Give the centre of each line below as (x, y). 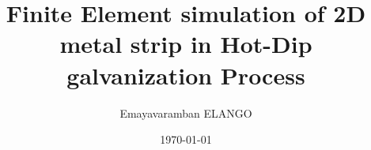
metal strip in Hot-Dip (186, 44)
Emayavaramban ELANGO (186, 112)
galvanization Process (186, 75)
